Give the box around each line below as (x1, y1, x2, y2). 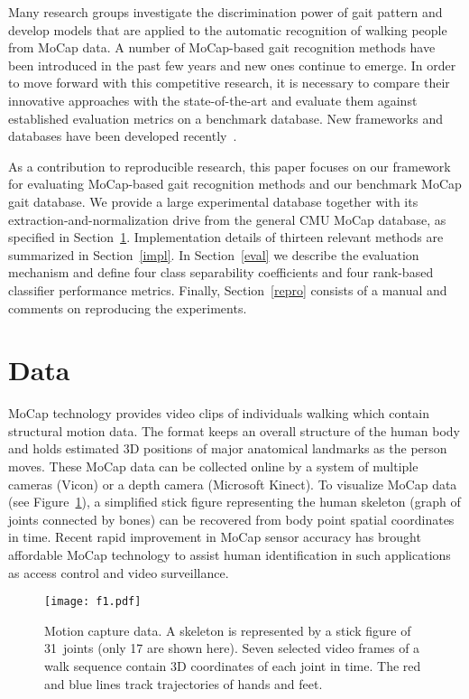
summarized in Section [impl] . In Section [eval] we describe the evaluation (8, 245, 419, 264)
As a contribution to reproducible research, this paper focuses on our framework (8, 156, 451, 175)
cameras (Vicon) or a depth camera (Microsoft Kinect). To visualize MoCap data (8, 474, 457, 493)
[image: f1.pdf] (44, 595, 142, 609)
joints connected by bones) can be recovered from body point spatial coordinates (8, 509, 455, 528)
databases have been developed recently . (8, 126, 237, 145)
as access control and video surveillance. (8, 563, 229, 582)
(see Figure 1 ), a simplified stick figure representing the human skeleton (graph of (8, 492, 461, 511)
